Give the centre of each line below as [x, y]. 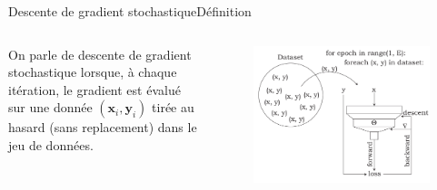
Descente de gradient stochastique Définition [130, 11]
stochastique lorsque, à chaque [93, 72]
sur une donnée [50, 107]
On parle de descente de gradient [100, 54]
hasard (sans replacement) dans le [103, 127]
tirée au [173, 107]
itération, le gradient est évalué [94, 89]
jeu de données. [51, 144]
